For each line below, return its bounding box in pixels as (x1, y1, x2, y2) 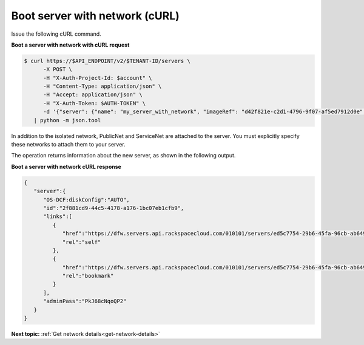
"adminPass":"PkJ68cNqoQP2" (43, 298, 127, 305)
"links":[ (43, 213, 73, 220)
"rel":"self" (62, 238, 101, 245)
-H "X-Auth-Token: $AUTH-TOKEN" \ (43, 100, 146, 107)
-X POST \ (43, 66, 73, 73)
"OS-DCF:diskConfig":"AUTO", (43, 196, 130, 203)
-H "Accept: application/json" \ (43, 91, 143, 98)
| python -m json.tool (33, 117, 101, 123)
